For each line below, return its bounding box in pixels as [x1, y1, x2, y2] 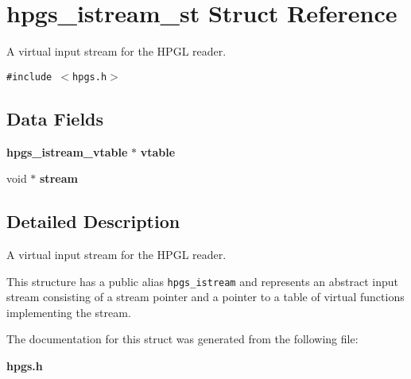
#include [6, 71, 52, 83]
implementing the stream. [6, 304, 131, 320]
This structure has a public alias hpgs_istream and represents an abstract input [6, 273, 399, 289]
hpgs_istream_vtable [6, 143, 128, 160]
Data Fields [6, 106, 104, 130]
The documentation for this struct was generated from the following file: [6, 331, 359, 347]
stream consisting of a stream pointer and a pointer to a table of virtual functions [6, 288, 405, 305]
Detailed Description [6, 209, 180, 234]
